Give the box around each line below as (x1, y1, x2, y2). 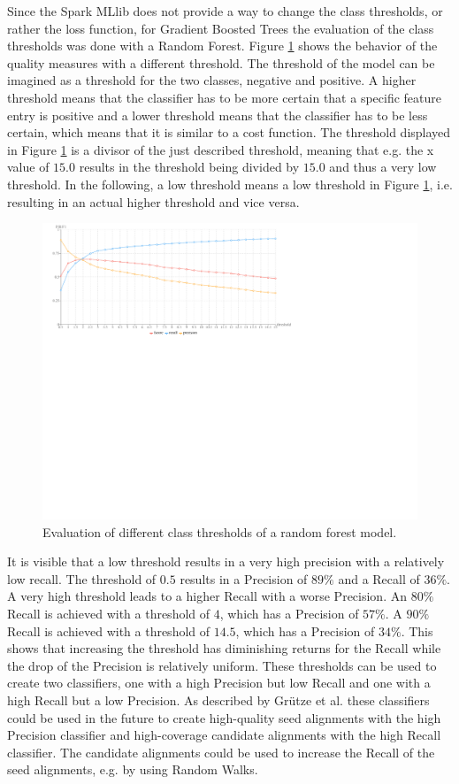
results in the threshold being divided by (79, 158, 300, 176)
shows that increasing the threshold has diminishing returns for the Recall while (7, 639, 441, 657)
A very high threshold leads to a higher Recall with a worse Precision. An (7, 587, 407, 605)
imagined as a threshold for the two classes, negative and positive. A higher (7, 71, 417, 89)
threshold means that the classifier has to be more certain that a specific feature (7, 88, 442, 106)
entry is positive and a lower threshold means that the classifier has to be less (7, 105, 428, 124)
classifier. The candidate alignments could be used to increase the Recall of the (7, 742, 435, 761)
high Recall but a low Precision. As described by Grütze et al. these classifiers (7, 691, 430, 710)
